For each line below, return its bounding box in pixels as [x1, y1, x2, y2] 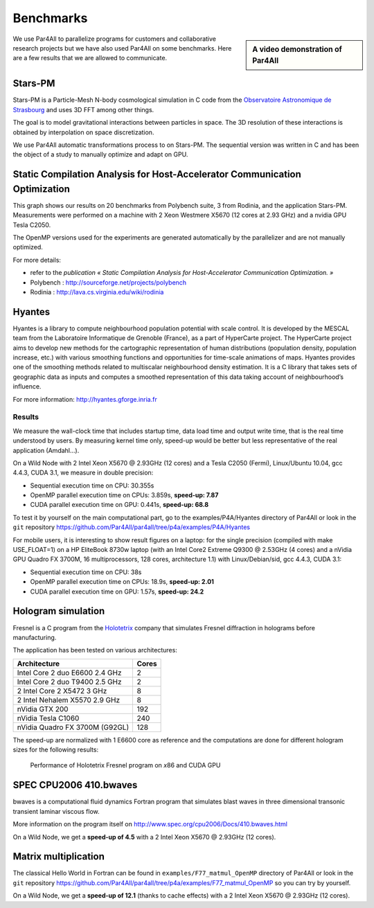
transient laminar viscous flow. [12, 807, 100, 815]
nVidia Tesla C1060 [17, 713, 80, 723]
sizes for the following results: [12, 745, 99, 754]
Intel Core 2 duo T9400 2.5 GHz [17, 677, 122, 686]
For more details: [12, 256, 62, 264]
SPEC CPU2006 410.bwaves [12, 779, 138, 791]
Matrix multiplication [12, 851, 105, 862]
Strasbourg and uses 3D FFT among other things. [12, 105, 154, 114]
